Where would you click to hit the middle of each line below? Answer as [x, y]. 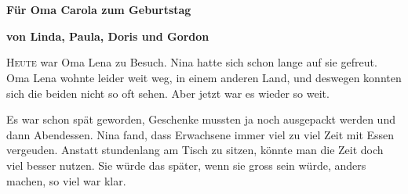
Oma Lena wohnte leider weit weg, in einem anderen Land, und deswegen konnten [204, 77]
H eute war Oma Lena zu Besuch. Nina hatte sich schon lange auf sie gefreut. [192, 62]
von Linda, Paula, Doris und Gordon [108, 36]
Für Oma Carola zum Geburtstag [99, 10]
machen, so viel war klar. [66, 180]
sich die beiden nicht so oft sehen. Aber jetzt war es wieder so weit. [168, 93]
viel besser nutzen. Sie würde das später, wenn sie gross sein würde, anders [186, 165]
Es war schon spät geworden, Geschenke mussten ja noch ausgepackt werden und [201, 119]
